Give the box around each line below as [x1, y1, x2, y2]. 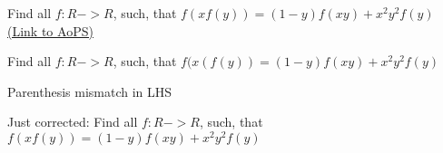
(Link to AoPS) [7, 21, 94, 40]
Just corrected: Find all [7, 112, 138, 131]
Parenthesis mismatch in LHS [7, 81, 172, 100]
